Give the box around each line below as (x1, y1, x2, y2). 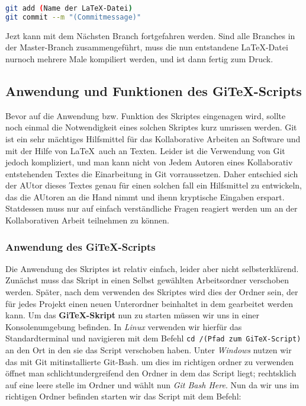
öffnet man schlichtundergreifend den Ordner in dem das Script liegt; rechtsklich (5, 367, 297, 379)
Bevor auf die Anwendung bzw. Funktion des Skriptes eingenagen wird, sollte (5, 109, 286, 122)
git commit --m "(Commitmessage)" (5, 12, 141, 21)
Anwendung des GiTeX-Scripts (5, 239, 156, 254)
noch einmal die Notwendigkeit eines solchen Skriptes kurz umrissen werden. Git (5, 121, 297, 133)
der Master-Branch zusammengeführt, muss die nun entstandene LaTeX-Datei (5, 41, 288, 53)
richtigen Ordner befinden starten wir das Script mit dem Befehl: (5, 390, 241, 402)
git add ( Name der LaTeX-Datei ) (5, 4, 133, 12)
